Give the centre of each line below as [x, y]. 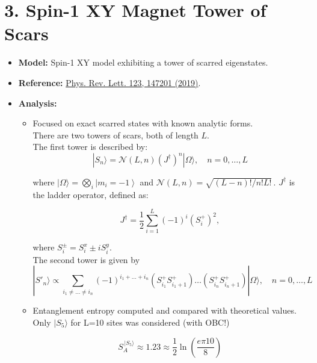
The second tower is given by [86, 259]
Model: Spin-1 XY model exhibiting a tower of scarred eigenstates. [143, 62]
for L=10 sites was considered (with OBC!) [150, 322]
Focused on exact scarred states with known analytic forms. [143, 123]
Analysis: [38, 103]
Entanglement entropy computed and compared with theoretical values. [165, 310]
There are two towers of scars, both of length [115, 135]
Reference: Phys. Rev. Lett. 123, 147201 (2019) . [109, 82]
